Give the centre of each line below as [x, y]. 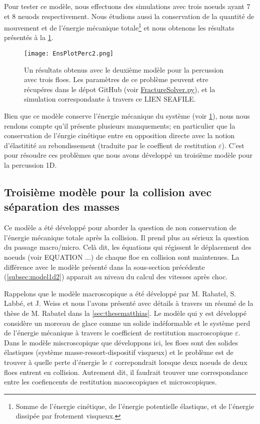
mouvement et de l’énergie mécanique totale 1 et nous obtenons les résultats [119, 27]
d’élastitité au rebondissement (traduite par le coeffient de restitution [110, 145]
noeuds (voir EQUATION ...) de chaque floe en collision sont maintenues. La [122, 257]
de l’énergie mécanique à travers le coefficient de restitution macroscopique [118, 333]
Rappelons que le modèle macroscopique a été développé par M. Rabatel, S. [120, 293]
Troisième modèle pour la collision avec [108, 192]
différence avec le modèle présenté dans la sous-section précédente [104, 267]
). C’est [233, 145]
